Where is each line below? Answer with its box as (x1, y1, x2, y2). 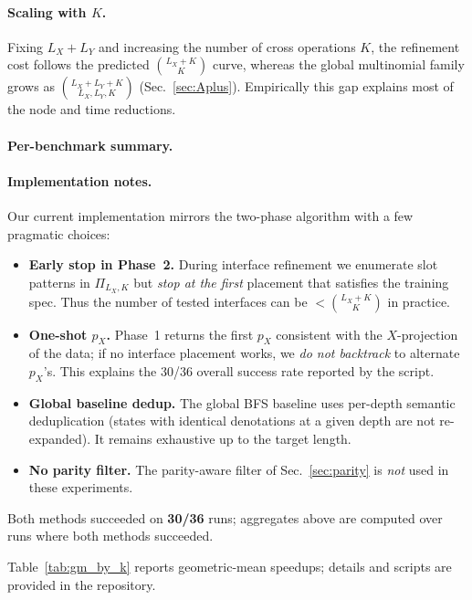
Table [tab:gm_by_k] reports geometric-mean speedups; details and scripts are (7, 556, 452, 575)
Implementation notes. (7, 171, 152, 190)
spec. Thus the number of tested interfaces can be (28, 291, 308, 311)
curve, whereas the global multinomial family (212, 55, 465, 74)
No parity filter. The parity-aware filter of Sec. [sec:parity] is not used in (28, 459, 449, 479)
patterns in (28, 272, 90, 291)
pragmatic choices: (7, 224, 110, 243)
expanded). (28, 428, 91, 447)
